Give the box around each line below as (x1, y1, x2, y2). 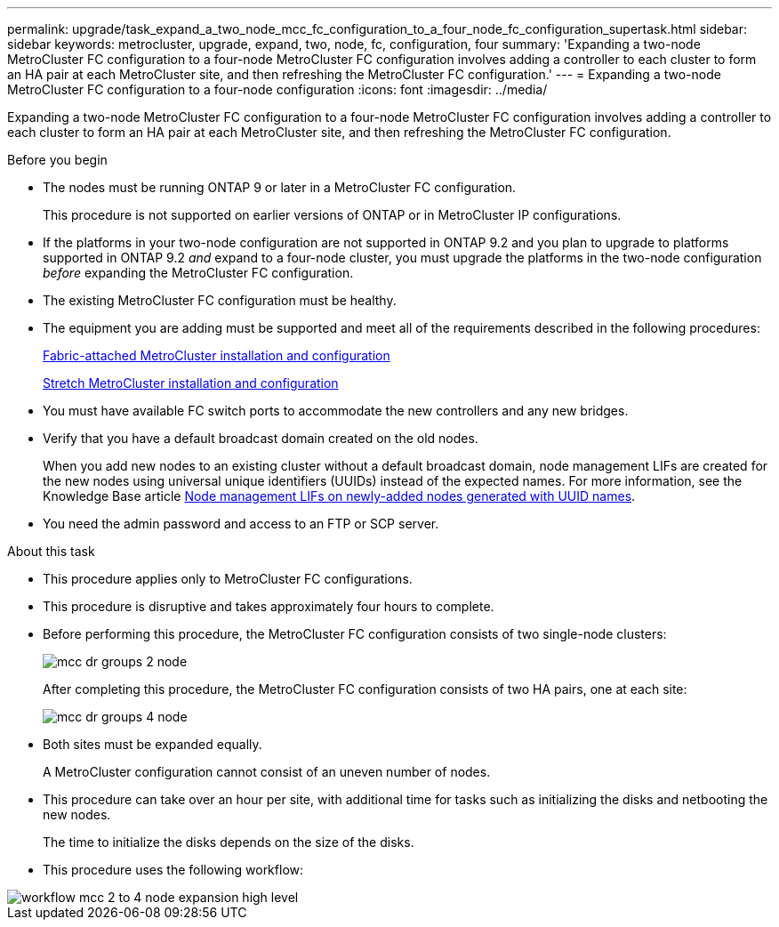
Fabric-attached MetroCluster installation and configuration (43, 348, 390, 363)
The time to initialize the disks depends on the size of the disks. (43, 834, 414, 850)
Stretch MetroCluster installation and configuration (43, 375, 339, 391)
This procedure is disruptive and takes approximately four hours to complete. (43, 599, 494, 614)
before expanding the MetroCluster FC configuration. (43, 265, 354, 280)
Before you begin (7, 152, 108, 167)
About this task (7, 544, 95, 559)
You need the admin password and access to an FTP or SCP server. (43, 516, 439, 531)
